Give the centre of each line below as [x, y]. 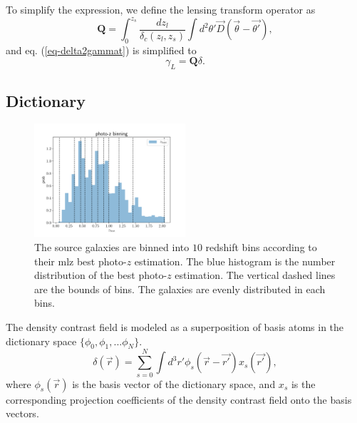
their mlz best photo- [81, 261]
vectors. [22, 413]
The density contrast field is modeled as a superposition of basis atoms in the [175, 327]
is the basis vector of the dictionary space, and [174, 383]
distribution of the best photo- [101, 275]
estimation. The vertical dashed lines [255, 275]
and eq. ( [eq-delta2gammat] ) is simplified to [101, 50]
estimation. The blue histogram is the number [235, 261]
